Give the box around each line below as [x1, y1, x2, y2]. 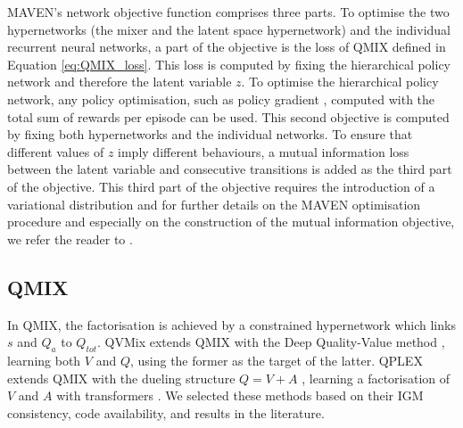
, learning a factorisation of [302, 368, 451, 387]
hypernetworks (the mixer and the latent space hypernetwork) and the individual [7, 20, 451, 38]
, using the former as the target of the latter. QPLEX [129, 350, 423, 369]
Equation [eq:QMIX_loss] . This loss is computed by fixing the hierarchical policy [7, 54, 451, 73]
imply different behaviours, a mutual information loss [118, 142, 409, 160]
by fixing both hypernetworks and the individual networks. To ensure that [7, 125, 413, 144]
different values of [7, 142, 104, 160]
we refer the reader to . [7, 229, 133, 248]
